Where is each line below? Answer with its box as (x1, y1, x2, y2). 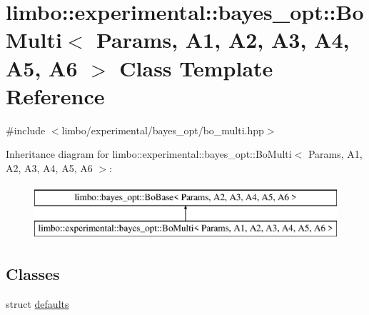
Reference (6, 81, 105, 110)
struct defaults (6, 296, 69, 311)
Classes (6, 263, 60, 285)
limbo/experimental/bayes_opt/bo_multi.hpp (61, 122, 264, 137)
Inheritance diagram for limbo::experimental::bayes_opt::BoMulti (6, 146, 292, 161)
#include (6, 122, 46, 137)
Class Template (119, 53, 273, 82)
